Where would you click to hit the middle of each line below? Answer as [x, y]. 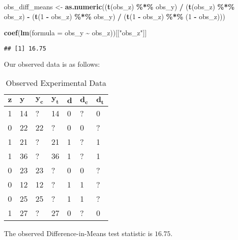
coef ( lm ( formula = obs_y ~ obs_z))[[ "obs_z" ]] [75, 33]
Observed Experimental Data [56, 83]
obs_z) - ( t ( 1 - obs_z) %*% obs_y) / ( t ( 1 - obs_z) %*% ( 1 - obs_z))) [115, 16]
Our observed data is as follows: [52, 64]
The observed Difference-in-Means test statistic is [78, 233]
